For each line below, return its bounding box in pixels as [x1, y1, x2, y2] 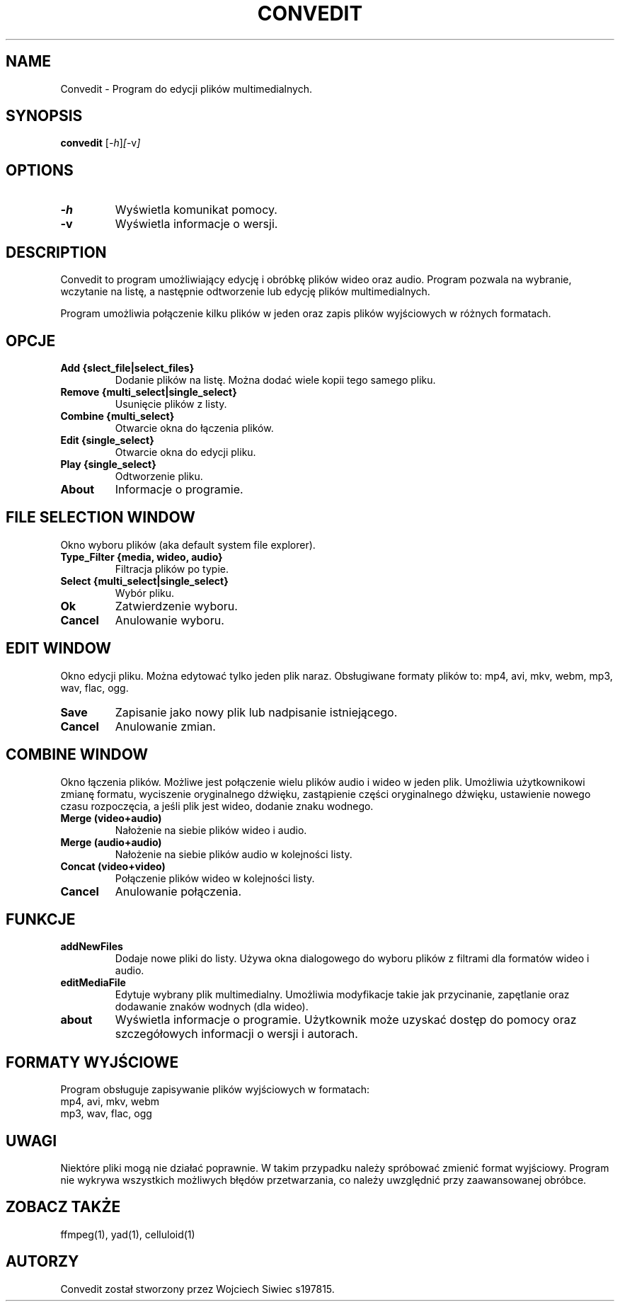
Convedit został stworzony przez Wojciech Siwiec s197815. [60, 1282, 335, 1295]
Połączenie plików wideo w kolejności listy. [115, 872, 315, 884]
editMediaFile [60, 976, 126, 989]
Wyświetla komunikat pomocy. [115, 202, 277, 217]
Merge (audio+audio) [60, 835, 162, 848]
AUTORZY [6, 1252, 79, 1271]
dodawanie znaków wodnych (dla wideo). [115, 1000, 309, 1013]
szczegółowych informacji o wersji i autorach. [115, 1027, 358, 1041]
